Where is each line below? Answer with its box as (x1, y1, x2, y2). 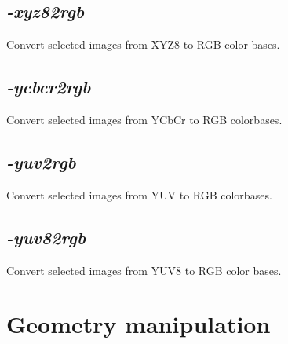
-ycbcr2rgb (6, 75, 91, 99)
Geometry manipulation (6, 308, 271, 340)
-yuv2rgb (6, 149, 76, 174)
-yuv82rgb (6, 225, 86, 249)
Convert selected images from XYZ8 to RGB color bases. (6, 36, 280, 53)
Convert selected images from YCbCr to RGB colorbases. (6, 112, 283, 127)
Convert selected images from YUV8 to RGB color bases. (6, 262, 282, 278)
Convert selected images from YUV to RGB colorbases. (6, 186, 272, 203)
